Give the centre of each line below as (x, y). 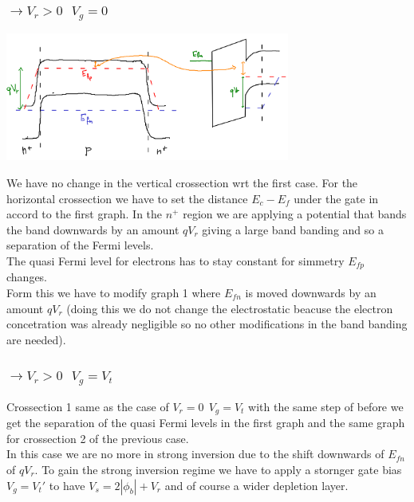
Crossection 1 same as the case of (88, 406)
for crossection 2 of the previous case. (98, 438)
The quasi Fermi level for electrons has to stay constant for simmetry (175, 260)
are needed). (36, 339)
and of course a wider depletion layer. (256, 485)
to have (67, 485)
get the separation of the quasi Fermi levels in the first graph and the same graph (206, 423)
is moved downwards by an (311, 293)
